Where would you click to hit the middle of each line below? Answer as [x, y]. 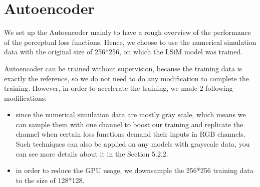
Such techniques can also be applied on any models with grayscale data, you [133, 144]
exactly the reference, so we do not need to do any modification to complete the [126, 78]
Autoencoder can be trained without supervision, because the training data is [123, 68]
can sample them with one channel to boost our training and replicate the [129, 124]
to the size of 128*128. [50, 180]
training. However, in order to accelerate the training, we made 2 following [118, 88]
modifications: [26, 97]
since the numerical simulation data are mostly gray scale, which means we [131, 114]
